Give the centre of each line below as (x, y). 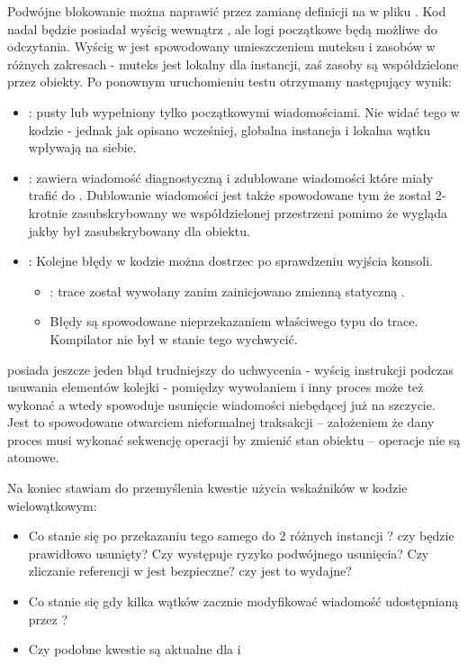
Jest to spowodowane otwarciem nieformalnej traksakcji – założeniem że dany (221, 422)
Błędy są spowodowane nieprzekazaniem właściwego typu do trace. (234, 321)
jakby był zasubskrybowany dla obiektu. (139, 230)
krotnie (48, 212)
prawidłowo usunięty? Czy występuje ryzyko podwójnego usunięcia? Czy (229, 553)
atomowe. (33, 457)
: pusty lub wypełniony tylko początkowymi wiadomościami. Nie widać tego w (244, 111)
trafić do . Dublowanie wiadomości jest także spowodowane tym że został (230, 195)
